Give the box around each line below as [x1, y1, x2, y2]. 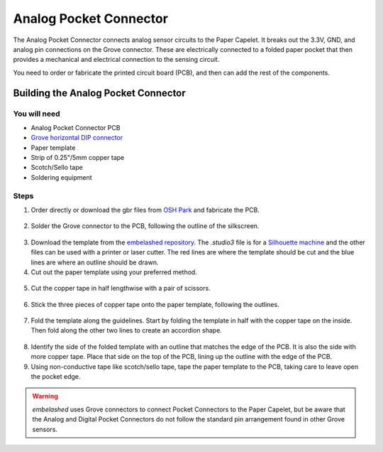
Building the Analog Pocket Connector [13, 87, 186, 99]
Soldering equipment [30, 173, 92, 181]
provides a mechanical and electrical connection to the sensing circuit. [13, 55, 220, 64]
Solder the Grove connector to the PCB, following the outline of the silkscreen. [30, 222, 260, 230]
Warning [32, 392, 58, 401]
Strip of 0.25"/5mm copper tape [30, 154, 125, 162]
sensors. [32, 425, 58, 434]
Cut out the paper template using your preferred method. [30, 267, 198, 276]
